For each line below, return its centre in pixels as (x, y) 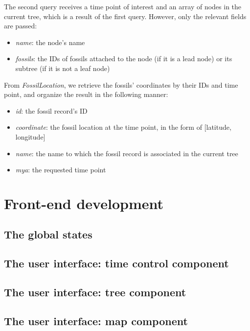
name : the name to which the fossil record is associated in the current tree (127, 153)
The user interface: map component (96, 320)
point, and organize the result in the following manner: (86, 94)
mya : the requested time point (61, 170)
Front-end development (84, 203)
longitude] (30, 136)
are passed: (21, 26)
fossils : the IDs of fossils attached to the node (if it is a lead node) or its (124, 59)
